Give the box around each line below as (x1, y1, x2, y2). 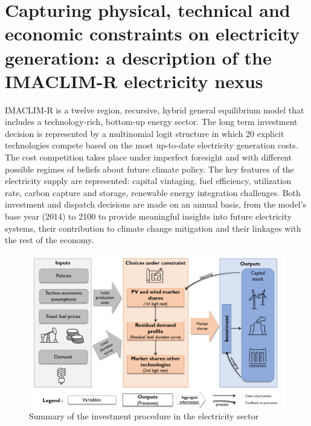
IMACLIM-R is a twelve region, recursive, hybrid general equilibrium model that (5, 103, 304, 116)
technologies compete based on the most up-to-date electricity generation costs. (5, 139, 298, 151)
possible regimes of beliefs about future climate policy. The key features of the (5, 162, 294, 175)
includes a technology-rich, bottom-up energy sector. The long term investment (5, 115, 298, 128)
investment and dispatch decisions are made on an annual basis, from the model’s (5, 198, 307, 211)
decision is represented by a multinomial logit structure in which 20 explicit (5, 127, 284, 139)
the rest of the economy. (5, 234, 94, 246)
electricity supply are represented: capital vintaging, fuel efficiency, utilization (5, 174, 292, 187)
